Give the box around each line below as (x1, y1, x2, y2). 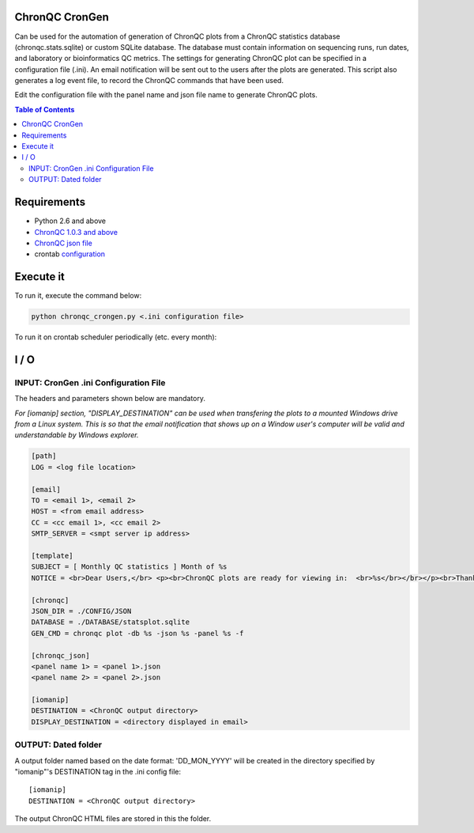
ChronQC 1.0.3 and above (34, 227, 118, 237)
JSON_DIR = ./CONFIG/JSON (31, 606, 132, 615)
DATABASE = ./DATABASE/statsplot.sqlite (31, 618, 190, 627)
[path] (31, 452, 57, 460)
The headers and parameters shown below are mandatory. (14, 394, 205, 403)
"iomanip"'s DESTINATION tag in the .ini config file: (14, 767, 182, 776)
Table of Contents (14, 104, 75, 114)
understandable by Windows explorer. (14, 430, 139, 440)
